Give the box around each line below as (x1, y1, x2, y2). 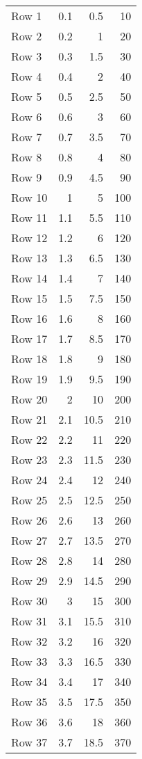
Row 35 (11, 694, 48, 710)
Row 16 (11, 310, 48, 326)
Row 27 (11, 532, 48, 548)
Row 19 (11, 371, 48, 387)
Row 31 (11, 613, 48, 629)
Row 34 (11, 673, 48, 689)
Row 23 (11, 452, 48, 468)
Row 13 (11, 250, 48, 266)
